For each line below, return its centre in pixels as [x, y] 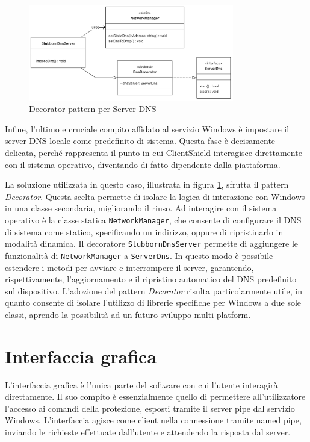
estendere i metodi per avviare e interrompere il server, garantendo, [129, 267]
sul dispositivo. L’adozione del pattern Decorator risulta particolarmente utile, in [153, 291]
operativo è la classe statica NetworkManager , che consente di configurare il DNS [153, 220]
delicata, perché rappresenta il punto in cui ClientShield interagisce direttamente [153, 153]
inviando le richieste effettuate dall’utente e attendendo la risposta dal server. [148, 432]
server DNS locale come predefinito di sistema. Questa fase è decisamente [140, 141]
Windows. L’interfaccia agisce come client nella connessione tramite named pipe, [153, 420]
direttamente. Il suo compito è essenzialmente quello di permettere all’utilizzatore [155, 397]
